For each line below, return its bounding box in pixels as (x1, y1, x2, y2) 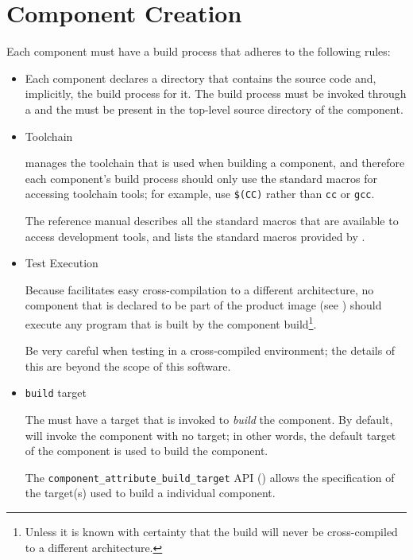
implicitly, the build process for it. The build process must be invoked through (25, 85, 407, 102)
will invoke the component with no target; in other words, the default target (25, 426, 396, 443)
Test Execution (25, 255, 98, 271)
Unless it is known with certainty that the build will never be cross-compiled (25, 523, 398, 540)
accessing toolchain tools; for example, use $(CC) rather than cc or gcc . (25, 185, 375, 202)
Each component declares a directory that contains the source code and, (25, 69, 376, 86)
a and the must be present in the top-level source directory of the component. (25, 100, 403, 117)
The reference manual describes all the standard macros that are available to (25, 212, 399, 228)
